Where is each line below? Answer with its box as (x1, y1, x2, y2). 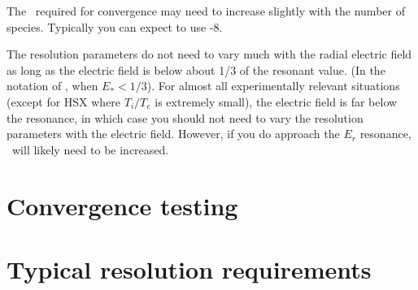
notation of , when (7, 77, 98, 94)
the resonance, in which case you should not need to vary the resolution (7, 109, 364, 126)
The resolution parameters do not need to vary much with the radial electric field (7, 45, 412, 63)
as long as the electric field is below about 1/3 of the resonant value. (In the (7, 61, 385, 78)
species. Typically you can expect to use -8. (7, 18, 223, 35)
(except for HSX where (7, 93, 121, 110)
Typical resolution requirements (7, 252, 372, 285)
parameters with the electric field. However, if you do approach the (7, 125, 340, 142)
